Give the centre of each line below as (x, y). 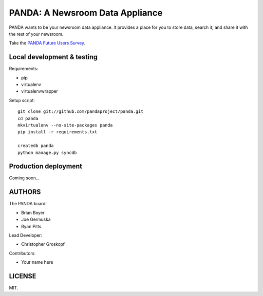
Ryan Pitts (31, 226)
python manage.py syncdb (47, 152)
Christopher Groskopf (43, 244)
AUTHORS (25, 192)
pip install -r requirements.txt (57, 132)
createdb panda (36, 146)
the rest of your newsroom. (36, 34)
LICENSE (23, 276)
